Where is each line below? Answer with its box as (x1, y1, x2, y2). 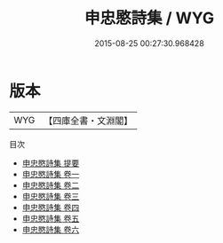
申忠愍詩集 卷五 (21, 213, 80, 223)
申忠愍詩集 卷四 (21, 201, 80, 213)
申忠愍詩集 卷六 (21, 223, 80, 235)
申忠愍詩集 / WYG (84, 8, 215, 28)
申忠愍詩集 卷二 (21, 179, 80, 191)
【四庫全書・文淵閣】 (44, 114, 133, 127)
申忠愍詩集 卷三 (21, 191, 80, 201)
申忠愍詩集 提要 (21, 157, 80, 169)
